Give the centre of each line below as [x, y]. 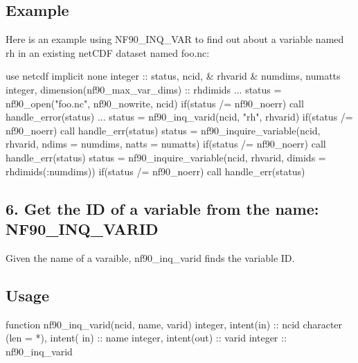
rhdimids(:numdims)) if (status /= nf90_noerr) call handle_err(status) [155, 171]
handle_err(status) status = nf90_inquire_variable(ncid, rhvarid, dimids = [166, 157]
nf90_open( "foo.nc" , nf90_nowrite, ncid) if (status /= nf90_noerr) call [155, 103]
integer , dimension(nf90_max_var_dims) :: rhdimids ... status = [144, 89]
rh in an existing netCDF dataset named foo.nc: [108, 52]
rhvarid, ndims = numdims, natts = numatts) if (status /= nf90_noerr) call [166, 144]
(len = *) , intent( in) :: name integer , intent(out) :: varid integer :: [146, 338]
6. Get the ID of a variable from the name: [162, 208]
